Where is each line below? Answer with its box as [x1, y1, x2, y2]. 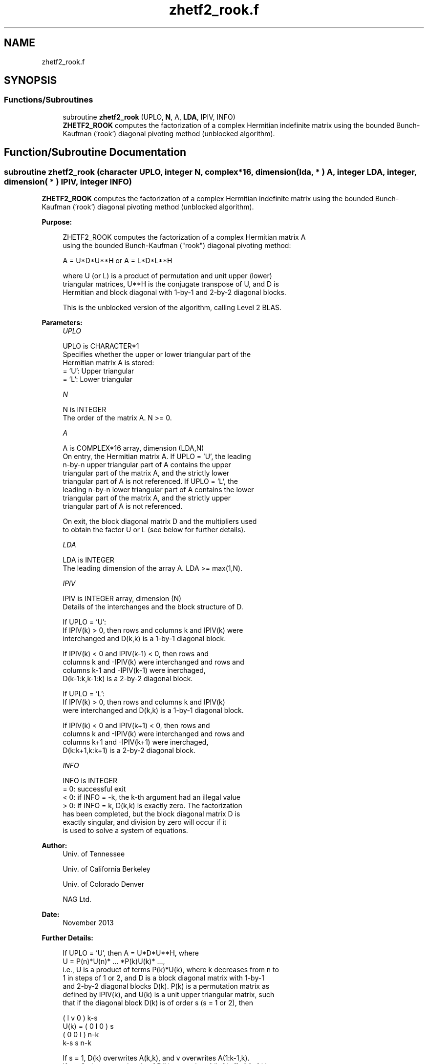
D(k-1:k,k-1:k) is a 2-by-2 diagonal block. [63, 674, 193, 683]
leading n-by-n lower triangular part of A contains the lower [63, 485, 254, 494]
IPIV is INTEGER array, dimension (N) [63, 594, 182, 603]
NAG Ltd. [63, 895, 92, 904]
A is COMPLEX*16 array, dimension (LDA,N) [63, 444, 204, 453]
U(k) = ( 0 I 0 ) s [63, 1022, 114, 1031]
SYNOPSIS [4, 74, 57, 87]
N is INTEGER [63, 405, 107, 414]
